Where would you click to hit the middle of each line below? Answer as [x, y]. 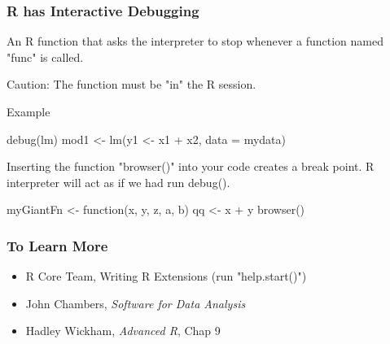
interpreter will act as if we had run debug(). [118, 182]
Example [28, 111]
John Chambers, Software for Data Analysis [136, 303]
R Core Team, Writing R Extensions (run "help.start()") [166, 276]
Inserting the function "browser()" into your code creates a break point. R [191, 166]
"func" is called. [45, 57]
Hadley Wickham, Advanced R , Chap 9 [123, 331]
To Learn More [57, 245]
